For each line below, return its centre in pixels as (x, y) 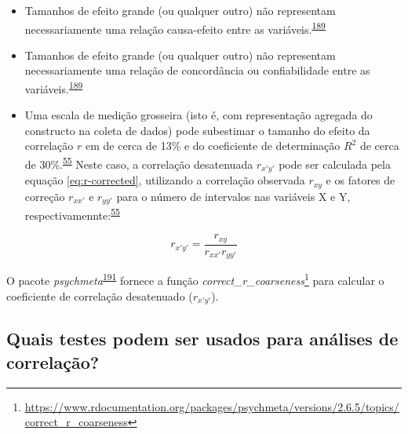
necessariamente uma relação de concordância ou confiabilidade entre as (197, 70)
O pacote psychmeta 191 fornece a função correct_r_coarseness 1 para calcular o (195, 279)
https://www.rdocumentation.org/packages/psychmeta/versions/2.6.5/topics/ (212, 406)
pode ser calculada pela (335, 164)
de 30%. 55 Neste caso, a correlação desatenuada (139, 163)
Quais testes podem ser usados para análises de (202, 339)
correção (45, 196)
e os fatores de (361, 180)
